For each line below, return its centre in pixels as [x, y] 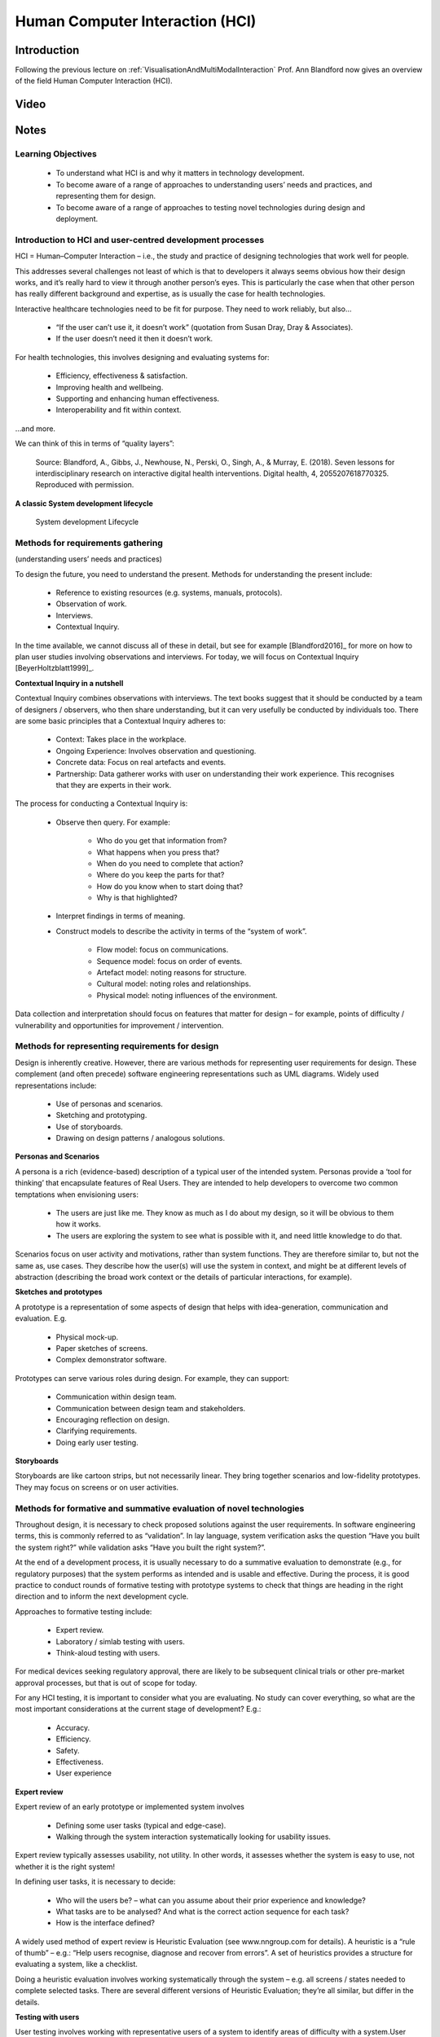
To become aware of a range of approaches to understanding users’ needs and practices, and [214, 184]
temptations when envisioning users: [77, 1194]
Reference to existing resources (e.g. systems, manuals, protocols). [169, 593]
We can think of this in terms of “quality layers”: [95, 443]
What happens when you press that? [158, 852]
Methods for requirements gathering [89, 543]
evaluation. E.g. [41, 1318]
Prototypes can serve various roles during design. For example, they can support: [152, 1378]
